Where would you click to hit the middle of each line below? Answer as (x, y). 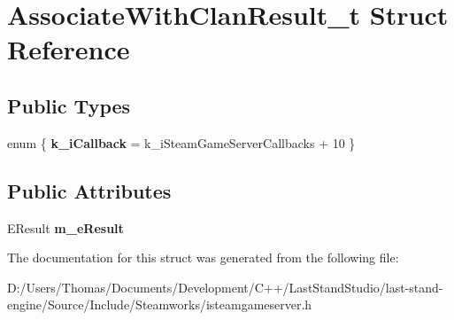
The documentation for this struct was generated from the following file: (203, 258)
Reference (69, 49)
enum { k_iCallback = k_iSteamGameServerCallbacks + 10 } (181, 142)
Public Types (69, 105)
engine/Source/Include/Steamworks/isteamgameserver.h (160, 304)
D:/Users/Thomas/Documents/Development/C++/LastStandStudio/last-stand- (225, 287)
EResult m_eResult (65, 227)
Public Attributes (89, 190)
